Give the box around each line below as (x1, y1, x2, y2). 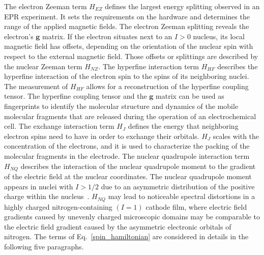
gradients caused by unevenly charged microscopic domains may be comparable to (4, 211, 260, 222)
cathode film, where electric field (145, 201, 247, 212)
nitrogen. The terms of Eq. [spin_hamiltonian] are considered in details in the (4, 231, 249, 242)
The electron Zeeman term (4, 1, 87, 11)
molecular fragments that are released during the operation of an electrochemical (4, 110, 256, 121)
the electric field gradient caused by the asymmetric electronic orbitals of (4, 221, 231, 232)
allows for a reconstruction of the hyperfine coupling (86, 80, 249, 91)
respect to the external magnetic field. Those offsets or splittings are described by (4, 50, 258, 61)
